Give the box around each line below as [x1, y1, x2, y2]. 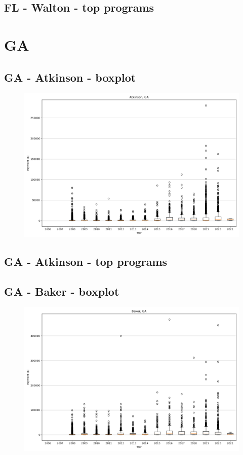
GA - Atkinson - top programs [4, 253, 168, 269]
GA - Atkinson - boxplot [4, 69, 136, 85]
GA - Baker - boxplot [4, 283, 119, 299]
